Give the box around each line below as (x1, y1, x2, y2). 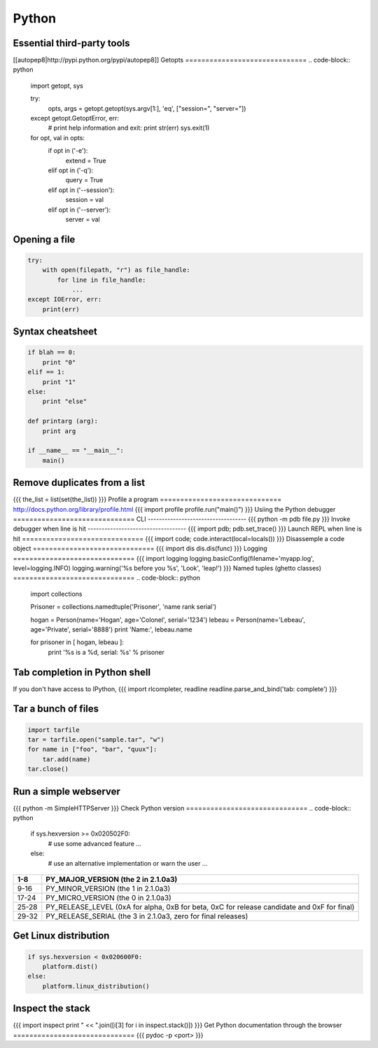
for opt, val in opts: (30, 133, 85, 142)
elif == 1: (27, 368, 65, 376)
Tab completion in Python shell (13, 666, 150, 678)
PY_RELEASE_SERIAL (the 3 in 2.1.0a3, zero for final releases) (45, 911, 248, 921)
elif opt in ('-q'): (48, 165, 94, 175)
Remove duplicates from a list (13, 477, 146, 489)
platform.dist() (42, 962, 98, 971)
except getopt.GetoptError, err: (30, 114, 119, 123)
